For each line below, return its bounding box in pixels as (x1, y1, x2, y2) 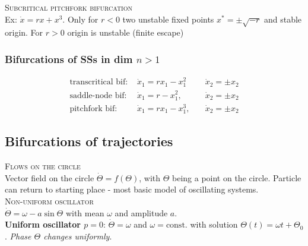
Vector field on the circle (5, 171, 94, 184)
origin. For (5, 26, 43, 39)
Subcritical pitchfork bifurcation (5, 1, 133, 13)
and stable (263, 12, 302, 25)
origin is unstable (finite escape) (67, 26, 184, 39)
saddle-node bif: (69, 91, 127, 100)
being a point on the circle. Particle (172, 171, 301, 184)
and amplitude (115, 206, 168, 219)
